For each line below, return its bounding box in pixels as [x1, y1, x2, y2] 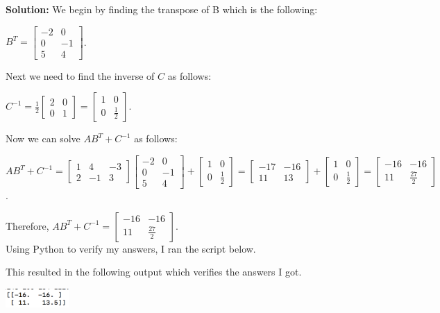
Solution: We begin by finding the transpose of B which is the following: [6, 2, 318, 16]
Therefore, [6, 218, 49, 232]
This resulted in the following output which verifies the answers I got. [6, 264, 302, 279]
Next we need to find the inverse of [6, 68, 155, 83]
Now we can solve [6, 131, 81, 146]
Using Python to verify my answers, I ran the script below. [6, 241, 256, 255]
